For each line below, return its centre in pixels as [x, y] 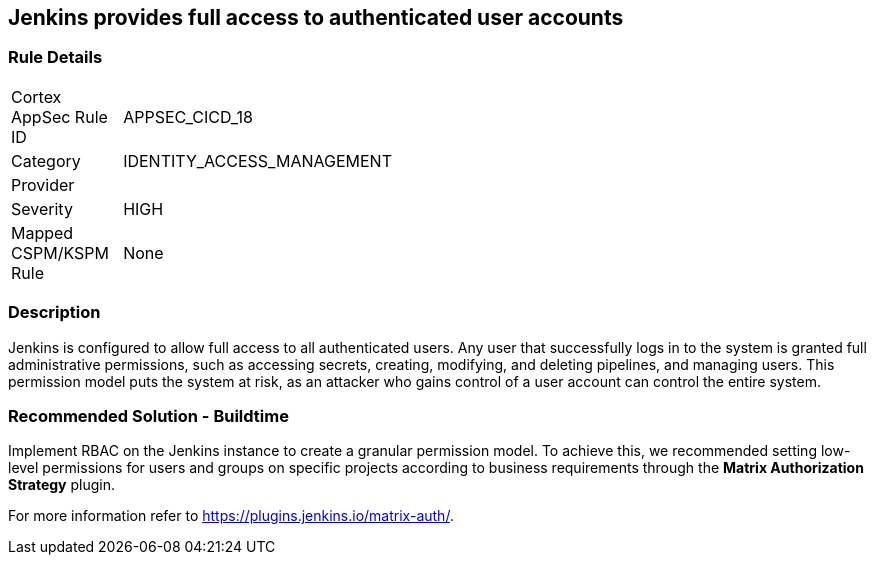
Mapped [42, 232]
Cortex [36, 96]
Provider [43, 184]
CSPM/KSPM [60, 252]
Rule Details [55, 57]
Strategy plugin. [62, 485]
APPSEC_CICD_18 [188, 116]
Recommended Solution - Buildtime [148, 415]
